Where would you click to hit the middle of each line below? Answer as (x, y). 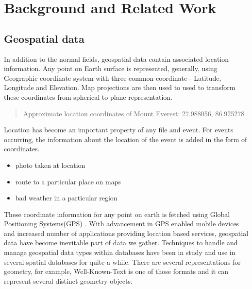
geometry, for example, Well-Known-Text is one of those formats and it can (116, 271)
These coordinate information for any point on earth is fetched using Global (117, 214)
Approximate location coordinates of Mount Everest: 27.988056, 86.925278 (134, 113)
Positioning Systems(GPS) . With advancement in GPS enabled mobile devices (122, 224)
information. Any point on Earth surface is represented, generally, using (111, 68)
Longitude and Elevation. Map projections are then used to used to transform (120, 87)
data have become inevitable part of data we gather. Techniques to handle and (121, 243)
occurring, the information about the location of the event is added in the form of (126, 139)
